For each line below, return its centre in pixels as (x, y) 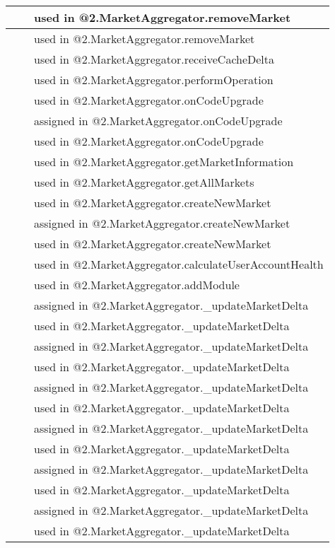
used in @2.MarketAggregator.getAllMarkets (144, 182)
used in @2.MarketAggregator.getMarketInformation (164, 162)
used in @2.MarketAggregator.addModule (137, 285)
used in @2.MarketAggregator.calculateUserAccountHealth (179, 264)
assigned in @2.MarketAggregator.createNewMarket (162, 223)
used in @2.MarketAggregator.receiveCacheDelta (154, 59)
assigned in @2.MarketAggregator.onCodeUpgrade (158, 121)
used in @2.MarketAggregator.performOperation (154, 80)
